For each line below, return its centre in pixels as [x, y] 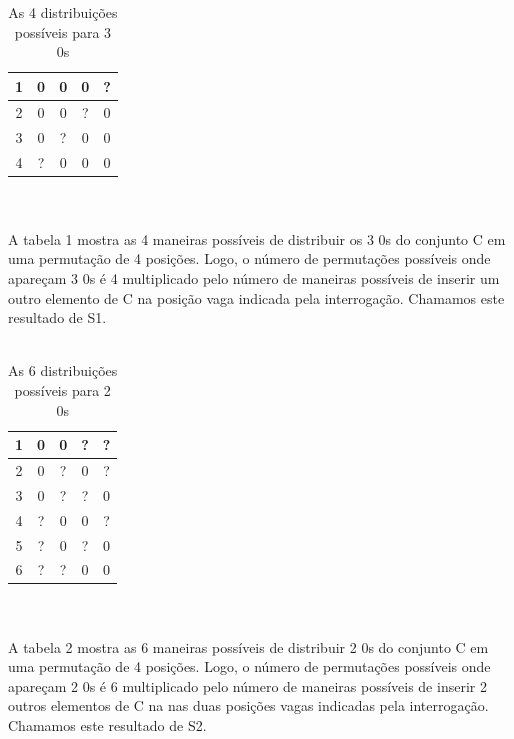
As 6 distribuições [63, 370]
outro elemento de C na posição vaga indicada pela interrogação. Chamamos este [256, 297]
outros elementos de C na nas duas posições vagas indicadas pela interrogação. [248, 705]
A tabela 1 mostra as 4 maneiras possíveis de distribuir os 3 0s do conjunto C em [257, 238]
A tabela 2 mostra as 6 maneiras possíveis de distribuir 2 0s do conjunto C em [248, 646]
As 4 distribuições [63, 12]
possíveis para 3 [63, 31]
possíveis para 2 [62, 389]
